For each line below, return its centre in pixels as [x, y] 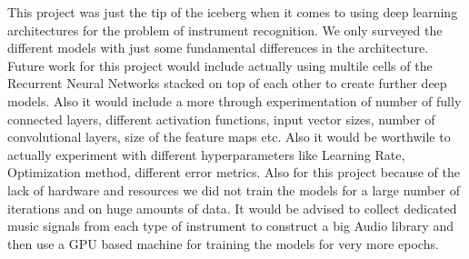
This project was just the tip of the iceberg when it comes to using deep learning [233, 12]
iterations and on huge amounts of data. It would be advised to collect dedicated [232, 208]
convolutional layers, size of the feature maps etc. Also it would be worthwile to [229, 137]
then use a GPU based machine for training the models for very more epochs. [223, 243]
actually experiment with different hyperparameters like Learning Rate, [206, 154]
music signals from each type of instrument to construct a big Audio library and [230, 226]
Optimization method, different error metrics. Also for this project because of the [234, 172]
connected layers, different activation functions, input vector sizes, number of [221, 119]
